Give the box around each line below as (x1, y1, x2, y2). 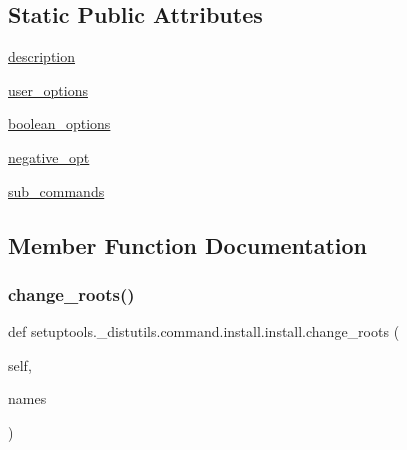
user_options (8, 79, 88, 100)
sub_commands (8, 180, 105, 201)
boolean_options (8, 113, 111, 134)
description (8, 46, 76, 67)
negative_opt (8, 146, 90, 167)
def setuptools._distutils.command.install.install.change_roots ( (8, 321, 400, 342)
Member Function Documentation (8, 229, 368, 260)
